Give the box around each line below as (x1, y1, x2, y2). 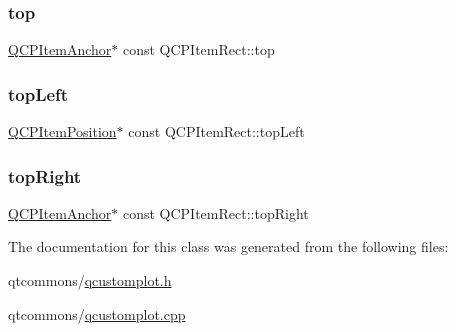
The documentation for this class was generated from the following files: (8, 236, 449, 257)
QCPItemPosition (8, 121, 117, 142)
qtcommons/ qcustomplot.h (8, 270, 172, 291)
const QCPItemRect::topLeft (128, 121, 305, 142)
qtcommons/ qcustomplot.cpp (8, 303, 186, 324)
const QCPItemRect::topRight (122, 202, 309, 223)
